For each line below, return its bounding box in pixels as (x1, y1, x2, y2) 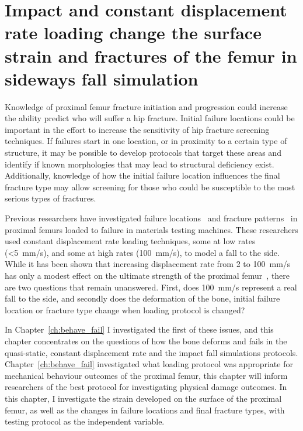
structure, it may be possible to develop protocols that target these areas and (5, 146, 281, 159)
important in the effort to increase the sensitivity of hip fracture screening (5, 123, 270, 135)
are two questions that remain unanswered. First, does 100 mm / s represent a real (5, 281, 297, 293)
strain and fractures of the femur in (5, 43, 297, 67)
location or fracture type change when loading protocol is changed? (5, 303, 245, 316)
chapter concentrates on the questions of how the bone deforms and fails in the (5, 334, 287, 347)
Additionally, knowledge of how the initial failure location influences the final (5, 169, 280, 182)
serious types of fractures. (5, 192, 96, 204)
